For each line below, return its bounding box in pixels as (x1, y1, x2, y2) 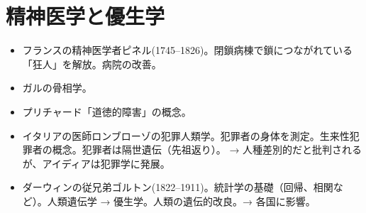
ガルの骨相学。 (22, 80, 92, 95)
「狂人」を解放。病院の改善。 (22, 56, 162, 71)
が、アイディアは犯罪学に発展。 (22, 155, 170, 170)
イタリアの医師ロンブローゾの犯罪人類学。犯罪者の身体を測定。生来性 (22, 128, 350, 143)
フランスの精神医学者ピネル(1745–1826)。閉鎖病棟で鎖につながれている (22, 43, 353, 58)
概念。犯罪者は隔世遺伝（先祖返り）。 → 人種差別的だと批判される (52, 142, 362, 157)
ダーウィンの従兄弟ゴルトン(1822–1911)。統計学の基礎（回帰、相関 (22, 180, 333, 195)
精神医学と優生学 (6, 1, 165, 31)
